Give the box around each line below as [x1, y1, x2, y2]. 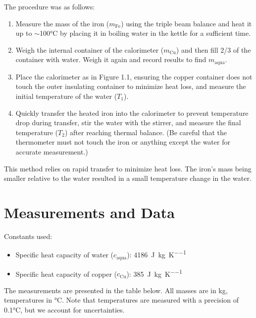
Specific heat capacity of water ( [15, 249, 113, 260]
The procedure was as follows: [4, 1, 95, 11]
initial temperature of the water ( [15, 91, 117, 101]
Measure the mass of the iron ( [15, 18, 109, 28]
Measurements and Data [4, 202, 175, 222]
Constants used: [4, 231, 52, 241]
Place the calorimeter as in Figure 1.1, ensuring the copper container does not [15, 71, 253, 81]
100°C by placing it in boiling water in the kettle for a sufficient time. [39, 28, 251, 38]
